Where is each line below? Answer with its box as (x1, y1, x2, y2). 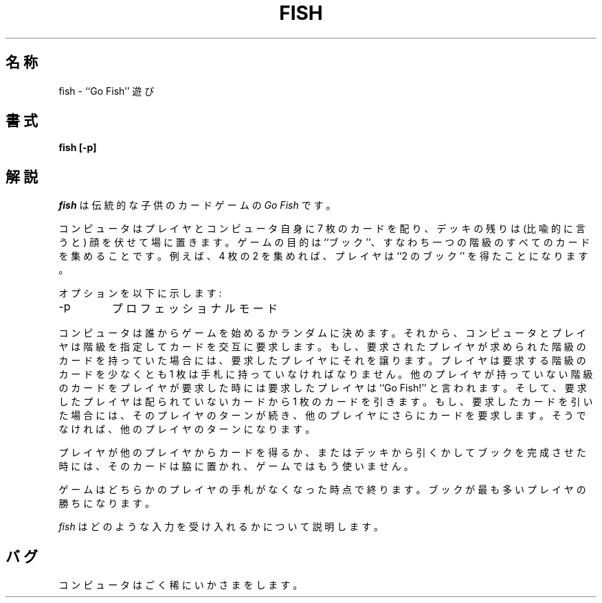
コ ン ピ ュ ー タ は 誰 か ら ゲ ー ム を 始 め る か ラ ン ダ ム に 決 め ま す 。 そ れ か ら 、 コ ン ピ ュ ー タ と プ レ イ (58, 327, 586, 339)
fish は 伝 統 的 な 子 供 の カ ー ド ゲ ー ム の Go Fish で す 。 (58, 199, 336, 212)
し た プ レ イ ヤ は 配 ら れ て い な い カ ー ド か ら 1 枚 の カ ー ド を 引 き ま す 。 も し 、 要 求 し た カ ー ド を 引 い (58, 396, 593, 408)
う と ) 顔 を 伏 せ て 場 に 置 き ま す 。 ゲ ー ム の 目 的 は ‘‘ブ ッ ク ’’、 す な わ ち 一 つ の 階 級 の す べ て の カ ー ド (58, 236, 590, 249)
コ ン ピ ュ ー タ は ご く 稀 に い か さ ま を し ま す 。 (58, 579, 303, 591)
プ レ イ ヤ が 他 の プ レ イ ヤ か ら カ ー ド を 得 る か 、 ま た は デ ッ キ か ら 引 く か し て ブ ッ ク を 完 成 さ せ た (58, 446, 586, 459)
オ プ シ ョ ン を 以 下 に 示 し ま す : (58, 287, 222, 299)
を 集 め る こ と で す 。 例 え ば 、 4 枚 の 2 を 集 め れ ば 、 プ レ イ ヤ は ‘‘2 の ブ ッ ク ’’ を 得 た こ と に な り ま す (58, 250, 588, 262)
